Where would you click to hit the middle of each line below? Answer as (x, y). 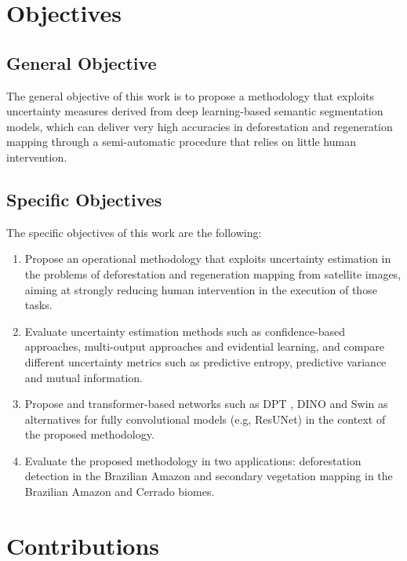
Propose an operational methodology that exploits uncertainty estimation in (208, 259)
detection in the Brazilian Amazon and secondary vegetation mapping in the (209, 476)
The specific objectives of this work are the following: (134, 232)
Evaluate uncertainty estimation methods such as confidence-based (185, 331)
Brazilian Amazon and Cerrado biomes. (120, 492)
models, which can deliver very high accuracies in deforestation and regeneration (200, 126)
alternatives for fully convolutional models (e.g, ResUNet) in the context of (205, 419)
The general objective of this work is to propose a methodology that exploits (191, 95)
